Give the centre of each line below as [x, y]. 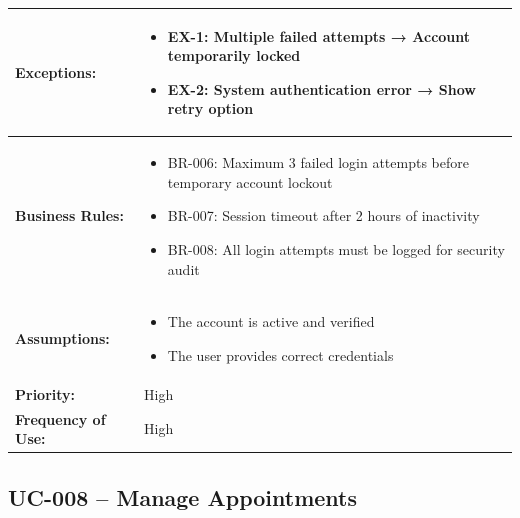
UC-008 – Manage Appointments [182, 496]
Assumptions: [62, 338]
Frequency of [60, 418]
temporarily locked [234, 55]
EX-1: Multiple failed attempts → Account [319, 35]
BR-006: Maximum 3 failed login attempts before [318, 162]
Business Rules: [69, 215]
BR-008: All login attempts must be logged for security [336, 248]
